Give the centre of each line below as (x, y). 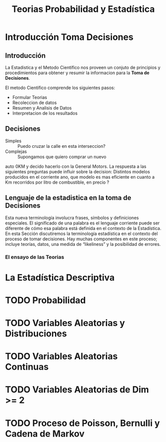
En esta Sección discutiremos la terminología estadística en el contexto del (82, 233)
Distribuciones (36, 334)
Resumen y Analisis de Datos (42, 108)
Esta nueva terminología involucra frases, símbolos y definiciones (72, 218)
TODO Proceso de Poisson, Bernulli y (83, 423)
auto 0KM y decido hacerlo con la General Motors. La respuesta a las (76, 166)
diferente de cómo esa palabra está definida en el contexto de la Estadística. (83, 228)
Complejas (16, 151)
